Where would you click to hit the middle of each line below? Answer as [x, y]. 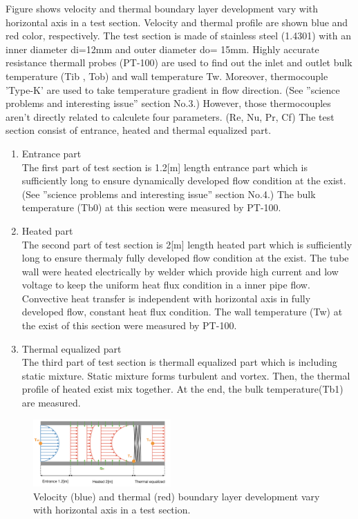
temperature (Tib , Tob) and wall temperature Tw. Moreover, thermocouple [167, 76]
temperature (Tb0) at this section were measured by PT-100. [151, 207]
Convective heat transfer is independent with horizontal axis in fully [166, 298]
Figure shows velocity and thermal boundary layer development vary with [162, 8]
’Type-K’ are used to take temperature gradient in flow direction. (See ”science [173, 89]
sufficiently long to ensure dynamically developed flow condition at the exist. [184, 180]
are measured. [51, 403]
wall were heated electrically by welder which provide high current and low [180, 271]
